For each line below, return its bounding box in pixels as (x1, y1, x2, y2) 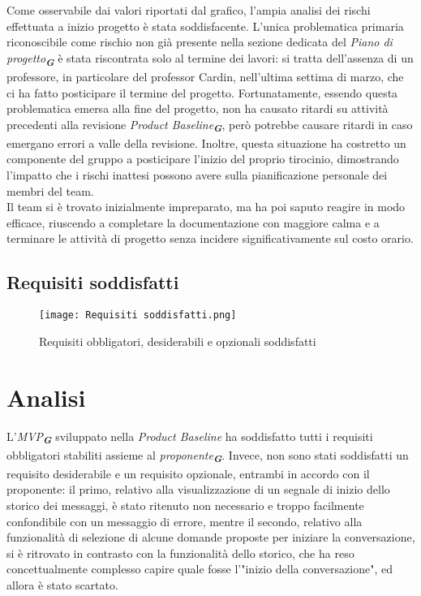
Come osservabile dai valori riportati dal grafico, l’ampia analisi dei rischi (6, 2, 371, 18)
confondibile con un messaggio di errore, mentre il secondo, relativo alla (6, 512, 363, 529)
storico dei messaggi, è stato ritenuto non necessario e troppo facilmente (6, 496, 364, 513)
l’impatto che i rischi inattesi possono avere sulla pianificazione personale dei (6, 166, 388, 183)
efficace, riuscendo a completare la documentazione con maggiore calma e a (6, 214, 380, 231)
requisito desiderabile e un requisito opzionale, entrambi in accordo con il (6, 464, 370, 482)
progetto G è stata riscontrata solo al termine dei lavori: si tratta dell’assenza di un (6, 49, 414, 69)
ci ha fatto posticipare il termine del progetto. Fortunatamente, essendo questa (6, 84, 398, 101)
